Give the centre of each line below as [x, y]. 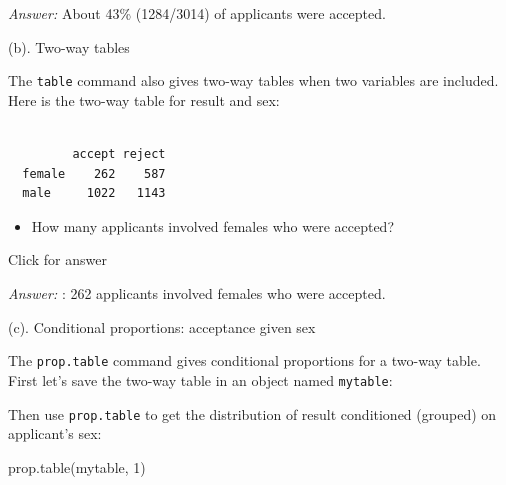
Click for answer [57, 259]
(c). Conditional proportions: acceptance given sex [162, 326]
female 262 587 [94, 173]
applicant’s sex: [55, 433]
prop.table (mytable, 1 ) [77, 466]
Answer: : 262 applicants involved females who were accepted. [197, 293]
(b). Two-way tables [69, 46]
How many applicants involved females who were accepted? [212, 225]
